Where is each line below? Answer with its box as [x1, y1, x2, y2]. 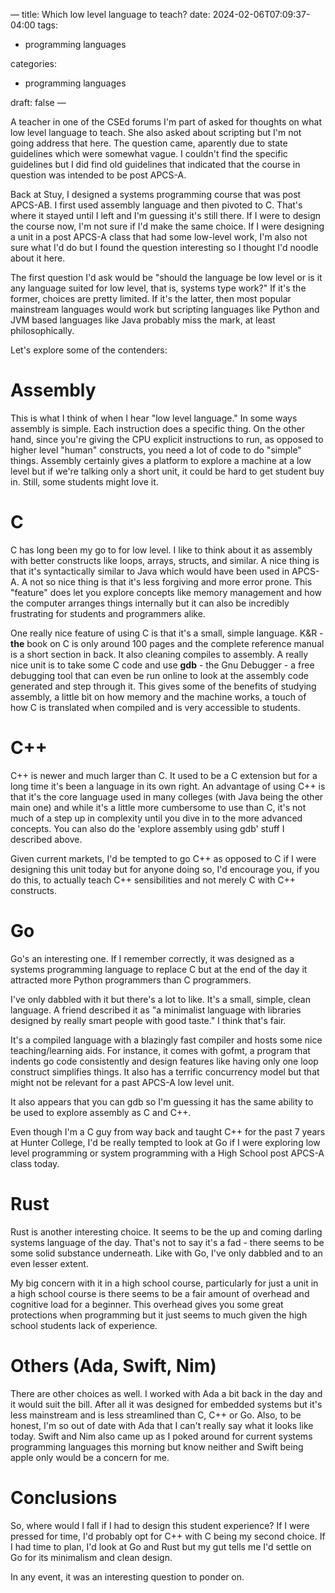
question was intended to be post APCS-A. [10, 169, 187, 181]
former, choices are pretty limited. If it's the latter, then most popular [10, 293, 292, 304]
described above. [10, 833, 83, 845]
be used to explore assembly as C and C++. [10, 1106, 192, 1118]
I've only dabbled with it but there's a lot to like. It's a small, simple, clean [10, 993, 311, 1005]
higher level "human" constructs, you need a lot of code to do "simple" [10, 444, 302, 456]
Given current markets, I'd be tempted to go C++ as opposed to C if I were [10, 852, 317, 864]
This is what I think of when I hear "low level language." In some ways [10, 412, 298, 424]
